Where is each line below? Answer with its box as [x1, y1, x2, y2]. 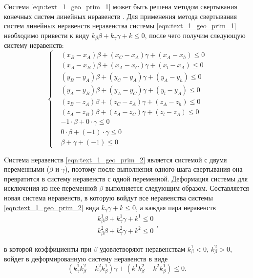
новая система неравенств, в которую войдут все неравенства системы [4, 192, 213, 202]
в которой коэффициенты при [4, 243, 91, 254]
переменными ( [4, 164, 49, 174]
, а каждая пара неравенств [135, 202, 216, 212]
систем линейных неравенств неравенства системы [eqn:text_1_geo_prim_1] [4, 20, 236, 31]
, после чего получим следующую [145, 30, 246, 40]
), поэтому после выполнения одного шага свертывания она [64, 164, 243, 174]
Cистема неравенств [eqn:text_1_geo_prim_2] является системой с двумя [4, 154, 227, 164]
